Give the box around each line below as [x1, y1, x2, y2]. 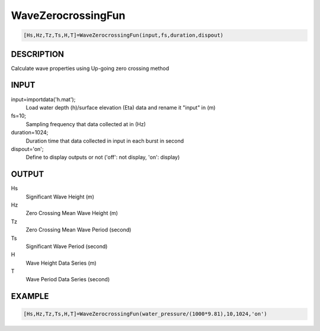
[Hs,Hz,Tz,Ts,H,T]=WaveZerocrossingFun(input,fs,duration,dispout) [23, 32, 224, 38]
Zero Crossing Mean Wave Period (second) [25, 226, 132, 233]
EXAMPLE [11, 291, 49, 301]
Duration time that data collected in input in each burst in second [25, 137, 184, 144]
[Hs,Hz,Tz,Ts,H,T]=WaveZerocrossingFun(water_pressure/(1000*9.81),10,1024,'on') [23, 311, 268, 317]
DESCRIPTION [11, 49, 65, 59]
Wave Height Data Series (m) [25, 259, 97, 266]
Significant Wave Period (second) [25, 243, 108, 250]
